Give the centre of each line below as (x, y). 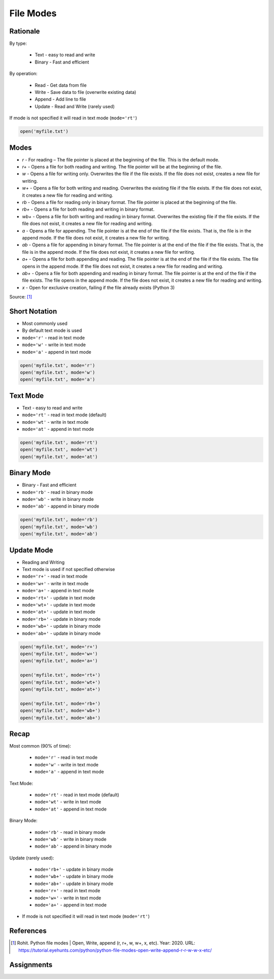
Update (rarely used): (32, 858)
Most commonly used (45, 323)
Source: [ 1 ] (21, 297)
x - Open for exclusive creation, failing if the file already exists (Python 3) (98, 287)
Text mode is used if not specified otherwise (68, 569)
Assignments (31, 965)
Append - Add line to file (60, 99)
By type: (18, 44)
